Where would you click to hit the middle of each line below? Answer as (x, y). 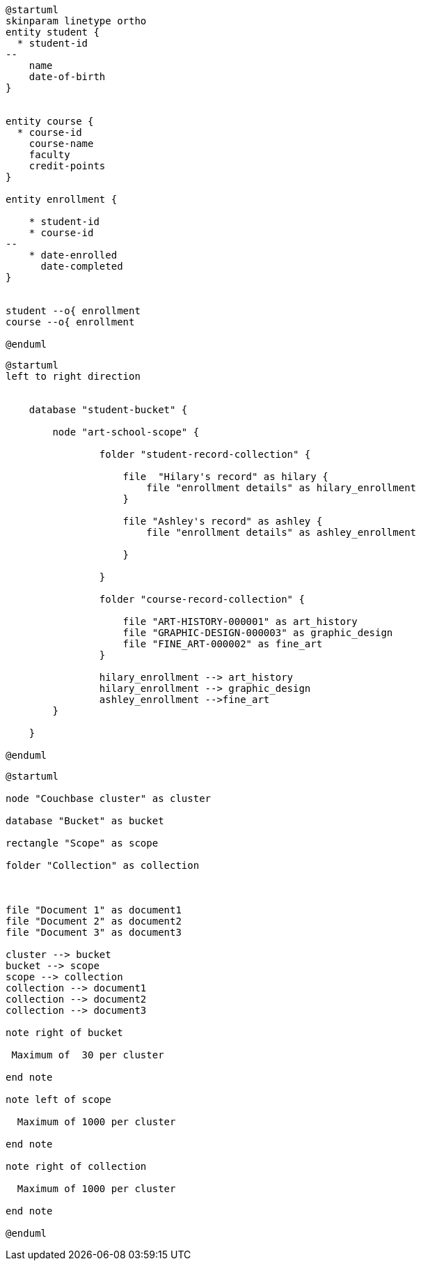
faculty (49, 155)
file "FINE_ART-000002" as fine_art (223, 644)
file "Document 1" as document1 (94, 910)
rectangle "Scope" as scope (82, 843)
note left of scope (58, 1099)
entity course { (50, 121)
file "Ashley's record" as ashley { (223, 521)
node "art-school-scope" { (126, 432)
